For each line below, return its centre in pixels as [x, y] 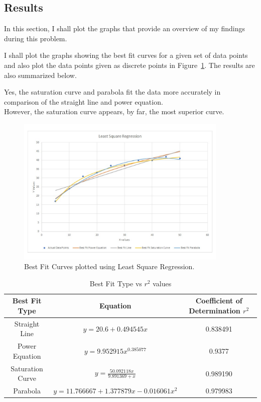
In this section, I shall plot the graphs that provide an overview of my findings [125, 28]
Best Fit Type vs [116, 283]
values [162, 283]
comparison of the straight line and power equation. [84, 101]
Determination [215, 311]
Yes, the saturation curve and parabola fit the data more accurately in [112, 92]
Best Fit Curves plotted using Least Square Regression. [109, 266]
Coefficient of [219, 301]
